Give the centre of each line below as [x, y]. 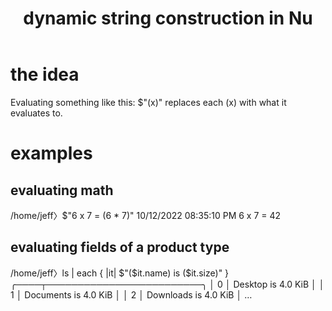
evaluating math [62, 190]
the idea [45, 74]
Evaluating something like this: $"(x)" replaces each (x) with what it [148, 102]
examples [51, 153]
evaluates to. [36, 113]
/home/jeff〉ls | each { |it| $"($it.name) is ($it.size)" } [120, 273]
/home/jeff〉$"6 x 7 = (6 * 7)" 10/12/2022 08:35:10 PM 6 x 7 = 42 [146, 215]
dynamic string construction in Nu [168, 18]
